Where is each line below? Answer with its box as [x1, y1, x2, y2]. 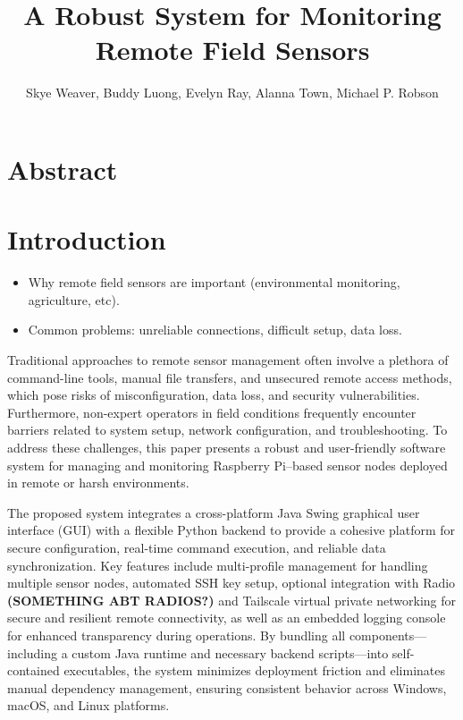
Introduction [7, 221, 166, 258]
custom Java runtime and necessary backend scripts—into [72, 643, 389, 662]
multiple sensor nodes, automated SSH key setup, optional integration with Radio [7, 573, 456, 592]
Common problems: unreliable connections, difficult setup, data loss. [28, 320, 402, 339]
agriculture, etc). [28, 290, 120, 309]
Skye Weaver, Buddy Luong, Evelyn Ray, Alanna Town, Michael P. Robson [26, 83, 439, 102]
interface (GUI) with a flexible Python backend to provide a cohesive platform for [7, 521, 456, 539]
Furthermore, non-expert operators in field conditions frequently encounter [7, 402, 417, 421]
